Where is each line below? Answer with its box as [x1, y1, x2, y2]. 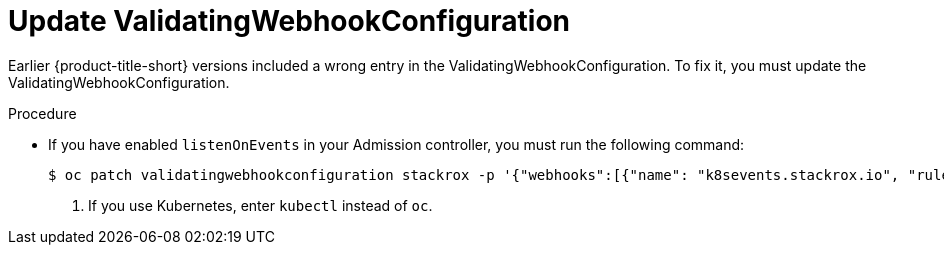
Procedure [8, 104, 77, 122]
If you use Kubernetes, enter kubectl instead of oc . [88, 196, 433, 214]
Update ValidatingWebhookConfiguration [8, 4, 571, 38]
